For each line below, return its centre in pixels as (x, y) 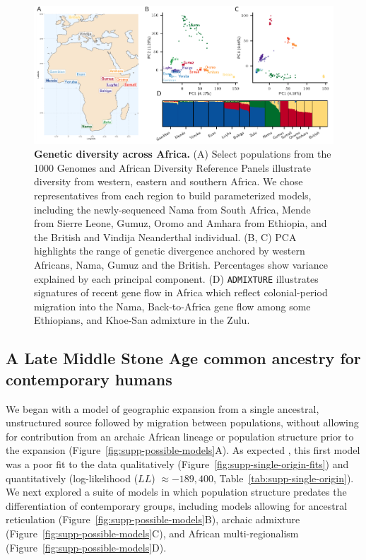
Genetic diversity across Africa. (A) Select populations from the (183, 154)
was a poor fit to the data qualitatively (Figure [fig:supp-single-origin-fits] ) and (177, 464)
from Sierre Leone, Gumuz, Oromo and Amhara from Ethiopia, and (181, 223)
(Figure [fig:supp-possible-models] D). (86, 547)
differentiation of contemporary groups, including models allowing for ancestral (177, 505)
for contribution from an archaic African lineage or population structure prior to (180, 436)
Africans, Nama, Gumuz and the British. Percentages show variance (181, 265)
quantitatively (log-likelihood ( (72, 478)
